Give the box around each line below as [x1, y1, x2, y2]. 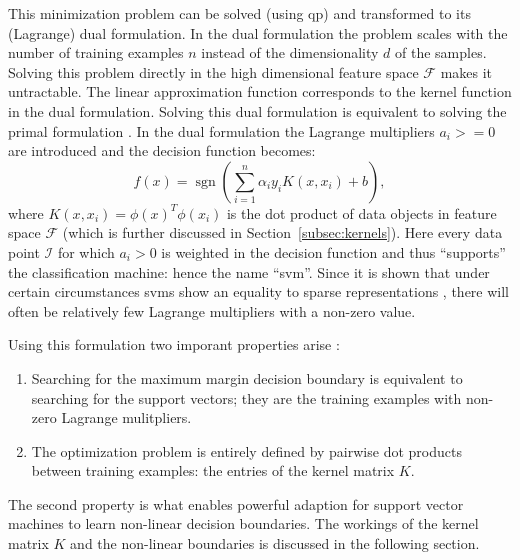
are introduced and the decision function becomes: [8, 140, 316, 161]
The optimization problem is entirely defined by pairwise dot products [31, 440, 462, 461]
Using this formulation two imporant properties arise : [8, 334, 340, 355]
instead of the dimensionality [201, 42, 379, 63]
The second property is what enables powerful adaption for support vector [8, 493, 464, 514]
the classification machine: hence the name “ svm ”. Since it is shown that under [8, 261, 490, 282]
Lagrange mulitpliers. [61, 407, 192, 428]
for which [57, 241, 115, 262]
